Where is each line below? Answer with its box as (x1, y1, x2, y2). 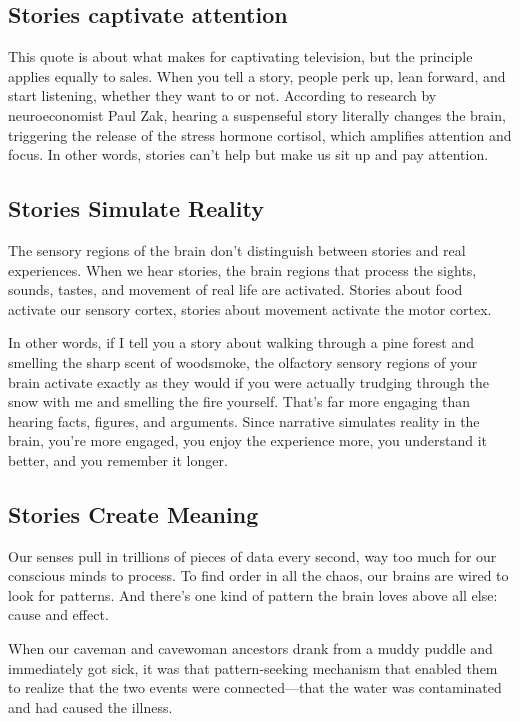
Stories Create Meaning (8, 498, 259, 529)
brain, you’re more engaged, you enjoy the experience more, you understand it (8, 430, 488, 451)
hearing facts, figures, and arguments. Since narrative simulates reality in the (8, 410, 480, 431)
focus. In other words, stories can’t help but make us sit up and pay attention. (8, 144, 489, 165)
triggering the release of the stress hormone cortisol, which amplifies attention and (8, 124, 512, 145)
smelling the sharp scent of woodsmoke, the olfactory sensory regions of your (8, 351, 478, 372)
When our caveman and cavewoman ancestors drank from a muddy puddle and (8, 638, 493, 659)
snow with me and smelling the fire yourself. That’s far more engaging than (8, 391, 471, 412)
